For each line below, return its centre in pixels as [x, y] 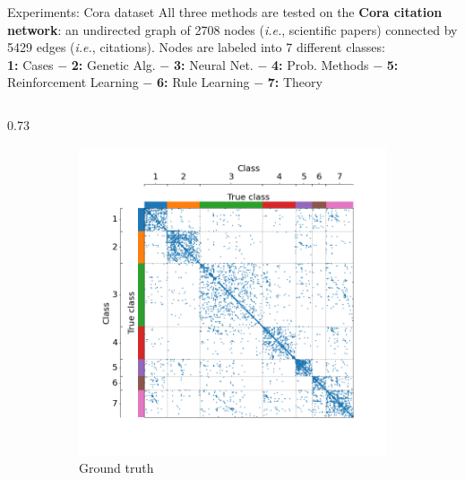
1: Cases [30, 64]
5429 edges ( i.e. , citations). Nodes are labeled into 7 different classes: [196, 47]
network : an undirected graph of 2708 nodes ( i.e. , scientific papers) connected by [232, 29]
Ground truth [116, 468]
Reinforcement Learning [73, 82]
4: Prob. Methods [320, 64]
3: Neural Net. [213, 64]
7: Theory [295, 82]
